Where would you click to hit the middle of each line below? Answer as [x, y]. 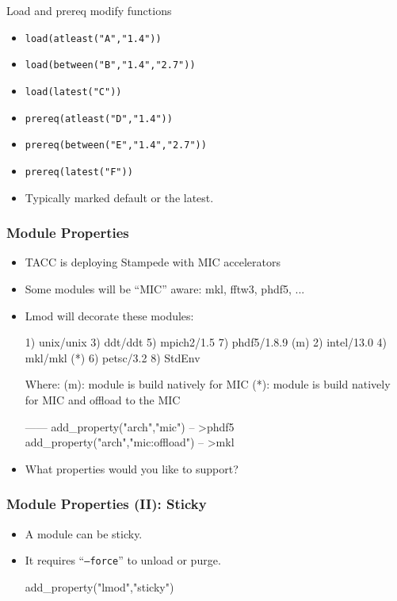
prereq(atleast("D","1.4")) [99, 119]
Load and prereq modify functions [89, 10]
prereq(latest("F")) [79, 172]
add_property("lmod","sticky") [99, 586]
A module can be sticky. [84, 533]
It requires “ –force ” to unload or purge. [123, 560]
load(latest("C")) [73, 92]
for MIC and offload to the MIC [103, 399]
